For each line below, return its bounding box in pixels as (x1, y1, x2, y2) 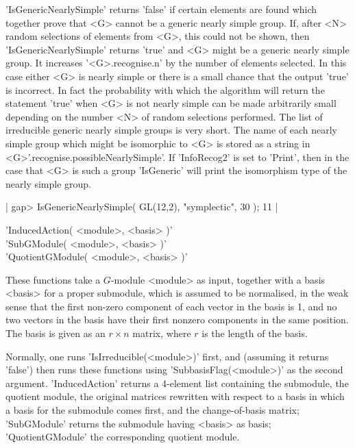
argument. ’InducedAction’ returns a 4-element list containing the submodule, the (5, 375, 349, 390)
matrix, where (132, 326, 191, 340)
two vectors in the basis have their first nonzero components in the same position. (5, 312, 349, 327)
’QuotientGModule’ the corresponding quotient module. (5, 430, 240, 444)
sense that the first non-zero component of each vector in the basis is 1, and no (5, 299, 337, 313)
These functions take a (5, 272, 101, 286)
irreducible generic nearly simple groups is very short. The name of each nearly (5, 123, 337, 137)
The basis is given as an (5, 326, 106, 340)
